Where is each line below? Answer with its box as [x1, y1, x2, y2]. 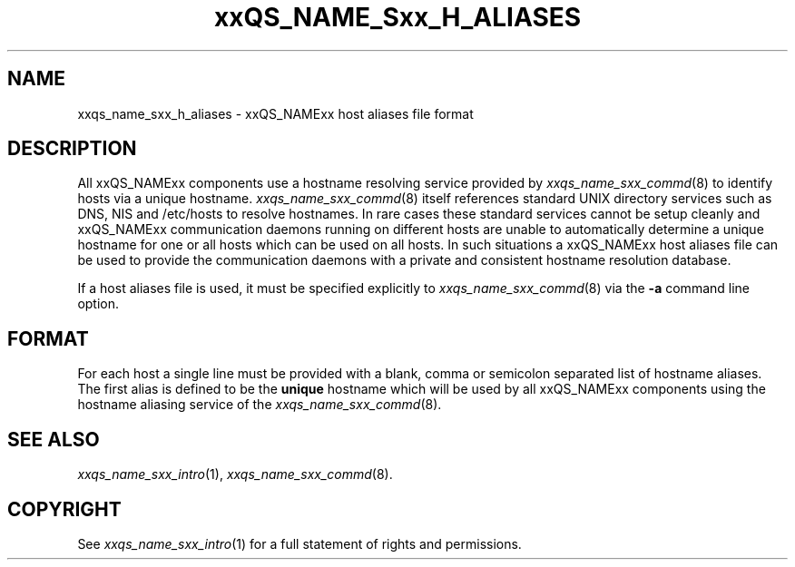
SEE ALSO [7, 427, 100, 451]
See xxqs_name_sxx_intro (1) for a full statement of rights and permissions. [77, 535, 522, 552]
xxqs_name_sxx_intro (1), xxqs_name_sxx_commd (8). [77, 466, 393, 483]
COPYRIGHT [7, 497, 122, 521]
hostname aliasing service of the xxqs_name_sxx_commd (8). [77, 396, 442, 413]
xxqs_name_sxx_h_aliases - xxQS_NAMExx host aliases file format [77, 105, 474, 122]
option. [77, 296, 120, 312]
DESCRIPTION [7, 137, 137, 161]
